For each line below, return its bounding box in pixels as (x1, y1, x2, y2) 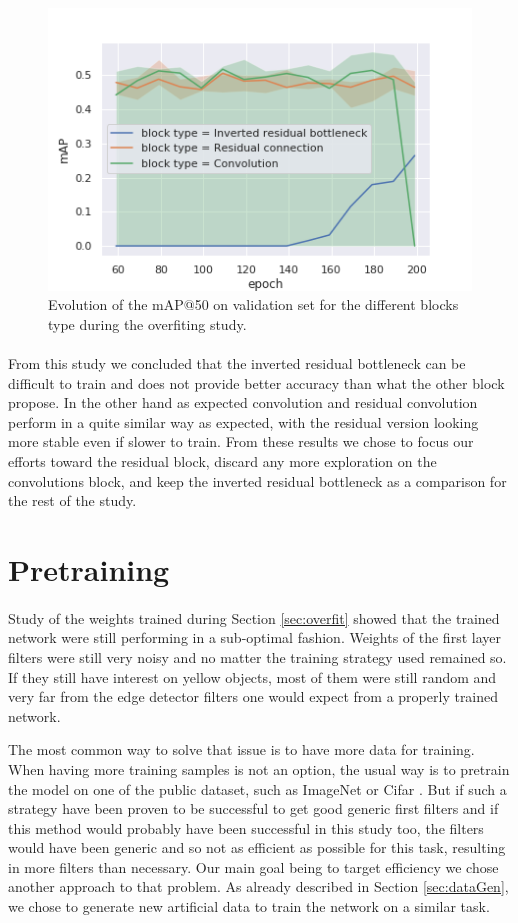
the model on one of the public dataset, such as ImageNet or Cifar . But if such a (8, 778, 507, 799)
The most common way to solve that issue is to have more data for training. (8, 739, 475, 760)
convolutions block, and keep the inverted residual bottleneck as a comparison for (8, 470, 507, 491)
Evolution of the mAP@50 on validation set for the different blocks (48, 294, 459, 315)
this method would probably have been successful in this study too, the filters (8, 817, 484, 838)
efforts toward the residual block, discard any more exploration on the (8, 451, 437, 471)
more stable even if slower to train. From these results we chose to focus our (8, 431, 474, 452)
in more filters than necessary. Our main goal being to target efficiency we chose (8, 856, 499, 877)
